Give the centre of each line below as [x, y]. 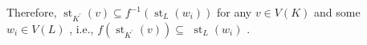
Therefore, [32, 12]
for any [234, 12]
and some [337, 12]
